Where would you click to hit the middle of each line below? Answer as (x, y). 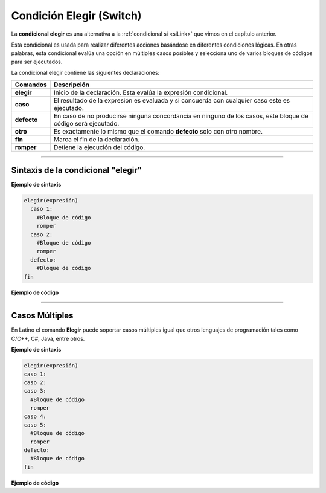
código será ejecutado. (86, 123)
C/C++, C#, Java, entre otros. (48, 338)
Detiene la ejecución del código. (99, 147)
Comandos (31, 85)
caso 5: (35, 425)
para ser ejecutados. (37, 62)
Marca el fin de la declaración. (97, 139)
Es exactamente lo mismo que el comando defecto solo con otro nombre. (158, 131)
